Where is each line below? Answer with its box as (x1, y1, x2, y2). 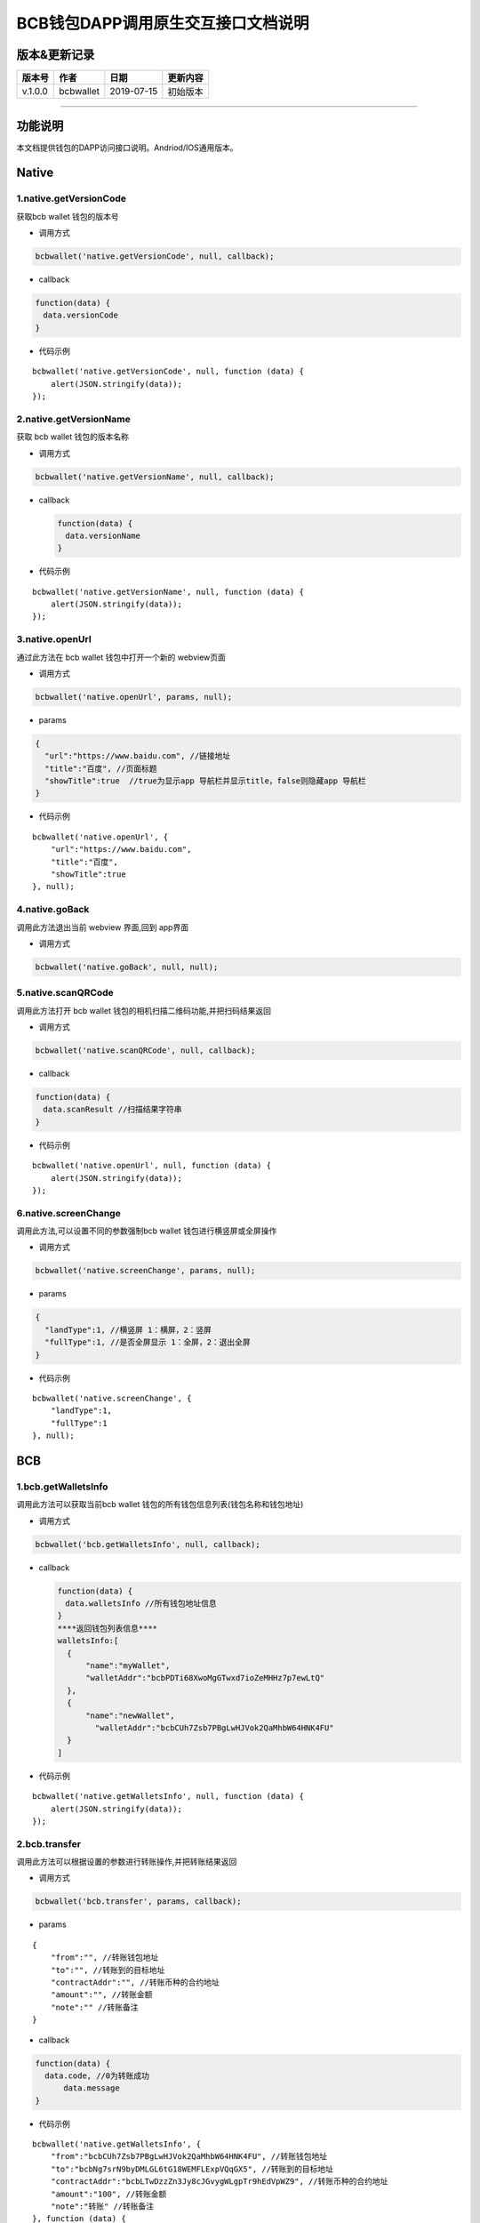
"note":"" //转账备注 (50, 2002, 139, 2012)
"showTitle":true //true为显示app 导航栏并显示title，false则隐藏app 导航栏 (44, 776, 366, 786)
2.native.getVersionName (16, 413, 131, 425)
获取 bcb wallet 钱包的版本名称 (16, 431, 129, 442)
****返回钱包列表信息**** (57, 1623, 158, 1633)
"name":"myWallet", (85, 1661, 171, 1671)
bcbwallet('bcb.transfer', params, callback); (35, 1897, 242, 1906)
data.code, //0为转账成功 (44, 2070, 150, 2081)
